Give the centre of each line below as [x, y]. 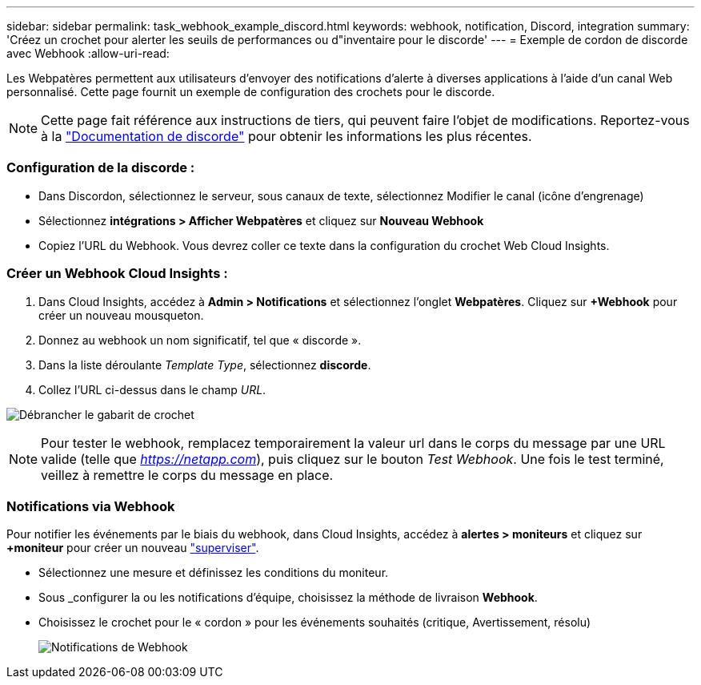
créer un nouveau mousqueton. [121, 315]
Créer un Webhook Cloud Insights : [117, 274]
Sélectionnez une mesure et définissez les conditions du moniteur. [214, 573]
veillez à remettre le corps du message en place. [187, 475]
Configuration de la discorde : [101, 168]
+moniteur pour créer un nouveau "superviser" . [133, 548]
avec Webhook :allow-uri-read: [88, 53]
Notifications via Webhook [91, 506]
